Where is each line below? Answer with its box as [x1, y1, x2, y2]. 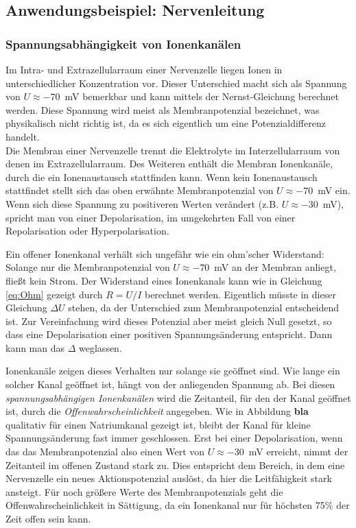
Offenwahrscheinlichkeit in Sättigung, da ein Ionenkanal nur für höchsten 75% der [5, 498, 350, 512]
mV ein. [318, 183, 351, 197]
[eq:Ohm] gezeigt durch [5, 287, 103, 301]
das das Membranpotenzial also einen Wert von [5, 444, 205, 459]
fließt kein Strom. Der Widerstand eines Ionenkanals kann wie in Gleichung [5, 273, 322, 287]
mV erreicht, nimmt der [248, 444, 348, 459]
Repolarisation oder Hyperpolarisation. [5, 224, 169, 238]
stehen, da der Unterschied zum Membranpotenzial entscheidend [68, 300, 340, 315]
